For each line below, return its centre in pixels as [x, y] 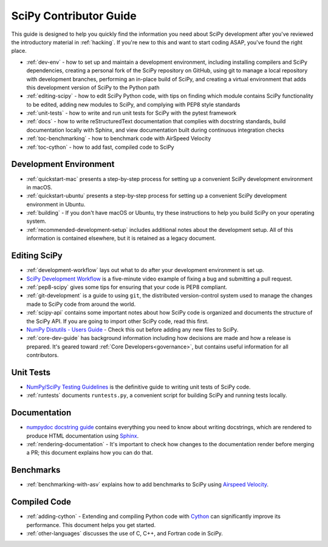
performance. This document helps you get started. [91, 525]
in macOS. [39, 187]
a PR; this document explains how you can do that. [90, 453]
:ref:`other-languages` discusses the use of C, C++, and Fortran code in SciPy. [125, 534]
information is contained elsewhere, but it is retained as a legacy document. [121, 238]
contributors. [43, 355]
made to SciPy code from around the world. [81, 304]
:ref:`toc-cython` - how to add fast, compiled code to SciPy [100, 147]
